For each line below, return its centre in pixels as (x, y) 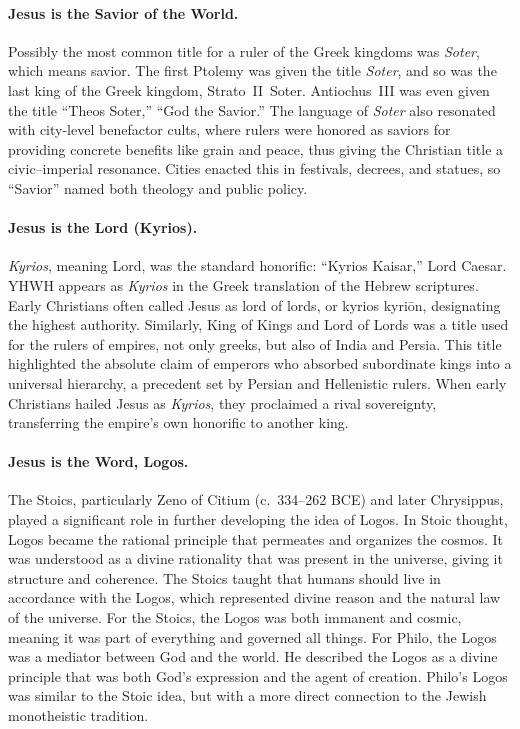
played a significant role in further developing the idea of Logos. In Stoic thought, (258, 519)
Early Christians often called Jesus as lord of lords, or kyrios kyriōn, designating (254, 304)
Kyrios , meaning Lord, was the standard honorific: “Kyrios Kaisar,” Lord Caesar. (257, 265)
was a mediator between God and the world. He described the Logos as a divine (253, 656)
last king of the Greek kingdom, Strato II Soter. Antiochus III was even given (249, 89)
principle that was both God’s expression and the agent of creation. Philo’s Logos (258, 675)
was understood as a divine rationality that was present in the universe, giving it (255, 558)
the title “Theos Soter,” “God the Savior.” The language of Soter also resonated (252, 109)
